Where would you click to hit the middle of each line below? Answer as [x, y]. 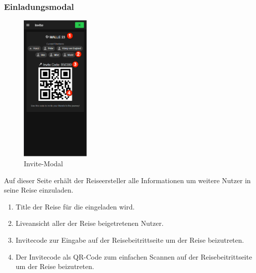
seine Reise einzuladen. [39, 190]
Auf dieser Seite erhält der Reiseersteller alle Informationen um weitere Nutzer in [128, 180]
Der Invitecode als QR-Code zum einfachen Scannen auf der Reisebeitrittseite [134, 256]
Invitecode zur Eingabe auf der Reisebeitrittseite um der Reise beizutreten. [130, 239]
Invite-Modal [43, 163]
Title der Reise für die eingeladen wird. [75, 206]
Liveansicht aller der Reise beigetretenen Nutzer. [90, 223]
